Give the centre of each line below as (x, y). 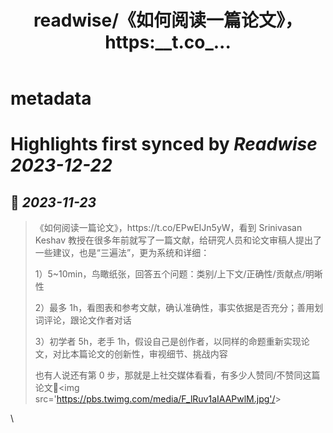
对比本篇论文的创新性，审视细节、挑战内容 (140, 354)
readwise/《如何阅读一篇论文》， (168, 20)
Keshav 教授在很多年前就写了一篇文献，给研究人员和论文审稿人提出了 (178, 240)
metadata (51, 98)
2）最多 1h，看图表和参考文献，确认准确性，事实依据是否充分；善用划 (179, 308)
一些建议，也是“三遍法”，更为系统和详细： (122, 253)
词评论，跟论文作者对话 (83, 320)
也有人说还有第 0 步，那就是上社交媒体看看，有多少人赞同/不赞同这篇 (177, 375)
